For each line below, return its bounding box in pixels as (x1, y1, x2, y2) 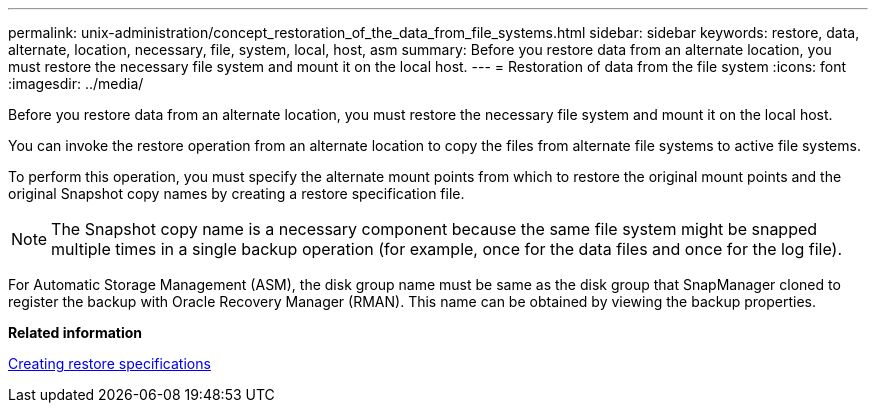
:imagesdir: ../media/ (8, 75, 144, 92)
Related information (8, 324, 143, 341)
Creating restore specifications (8, 355, 211, 372)
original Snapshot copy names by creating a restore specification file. (8, 185, 465, 202)
